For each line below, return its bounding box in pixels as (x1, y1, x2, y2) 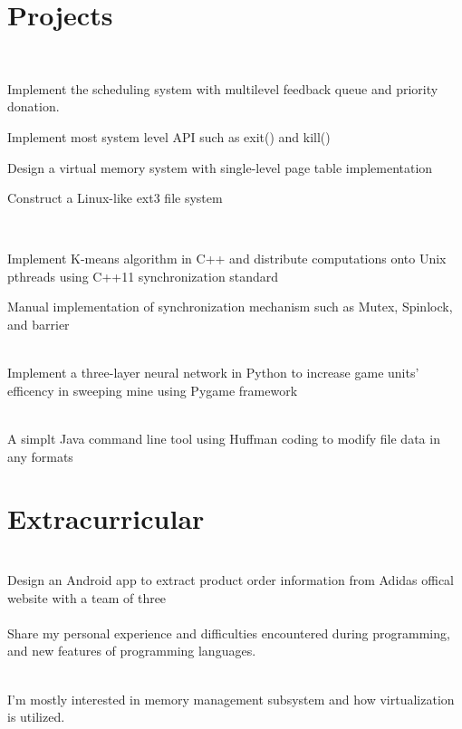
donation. (7, 97, 60, 116)
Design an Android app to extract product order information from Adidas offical (7, 570, 455, 589)
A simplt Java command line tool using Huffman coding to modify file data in (7, 429, 440, 448)
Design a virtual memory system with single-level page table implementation (7, 158, 433, 177)
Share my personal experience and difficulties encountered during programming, (7, 623, 450, 642)
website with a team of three (7, 588, 167, 607)
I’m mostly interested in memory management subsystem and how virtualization (7, 689, 455, 708)
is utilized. (7, 707, 65, 726)
